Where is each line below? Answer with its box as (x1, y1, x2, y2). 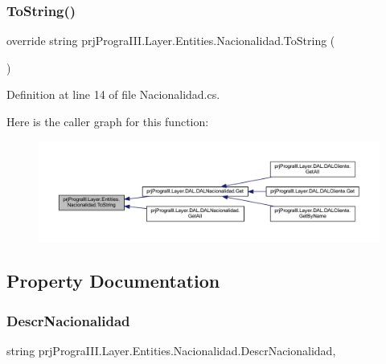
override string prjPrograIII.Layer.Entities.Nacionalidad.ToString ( (6, 32, 335, 49)
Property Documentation (6, 268, 220, 293)
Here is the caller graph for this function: (6, 113, 209, 129)
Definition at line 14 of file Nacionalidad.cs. (6, 86, 220, 103)
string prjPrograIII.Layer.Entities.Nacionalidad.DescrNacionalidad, (6, 342, 336, 359)
